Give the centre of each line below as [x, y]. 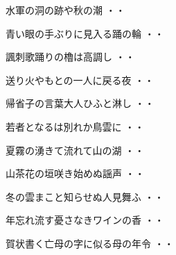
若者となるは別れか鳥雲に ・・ [75, 126]
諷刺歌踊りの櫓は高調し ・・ [70, 57]
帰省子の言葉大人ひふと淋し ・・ [80, 103]
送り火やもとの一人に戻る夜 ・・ [80, 80]
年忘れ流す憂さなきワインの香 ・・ [85, 220]
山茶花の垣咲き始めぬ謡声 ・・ [75, 173]
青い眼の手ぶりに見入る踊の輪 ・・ [85, 33]
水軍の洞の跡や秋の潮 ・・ [65, 10]
